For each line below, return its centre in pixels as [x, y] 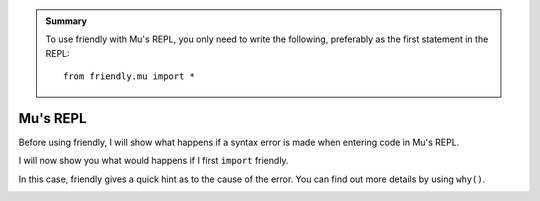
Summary [66, 21]
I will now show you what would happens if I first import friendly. [153, 161]
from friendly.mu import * [129, 76]
